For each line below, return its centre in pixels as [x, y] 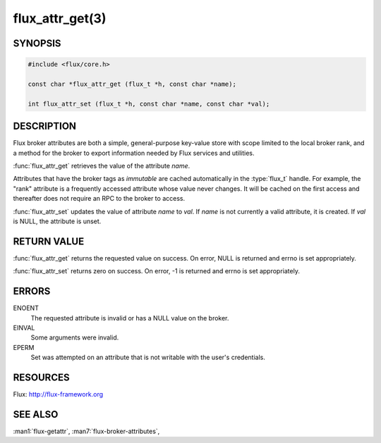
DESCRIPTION [45, 126]
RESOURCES [41, 377]
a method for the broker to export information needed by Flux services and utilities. [134, 153]
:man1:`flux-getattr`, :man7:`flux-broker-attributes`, [86, 431]
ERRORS [32, 291]
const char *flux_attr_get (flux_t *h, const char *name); [132, 84]
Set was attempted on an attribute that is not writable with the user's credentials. [148, 357]
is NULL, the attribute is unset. [57, 221]
